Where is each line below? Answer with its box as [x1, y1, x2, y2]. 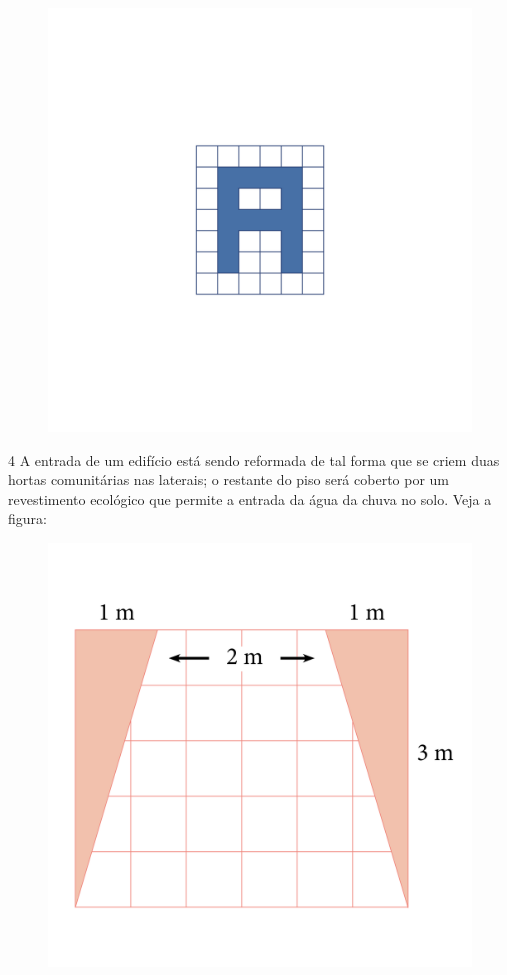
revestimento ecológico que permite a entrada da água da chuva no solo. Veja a [8, 488, 492, 509]
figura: [8, 508, 47, 529]
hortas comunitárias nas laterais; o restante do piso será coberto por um [8, 469, 450, 490]
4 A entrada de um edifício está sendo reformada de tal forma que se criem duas [8, 449, 500, 470]
